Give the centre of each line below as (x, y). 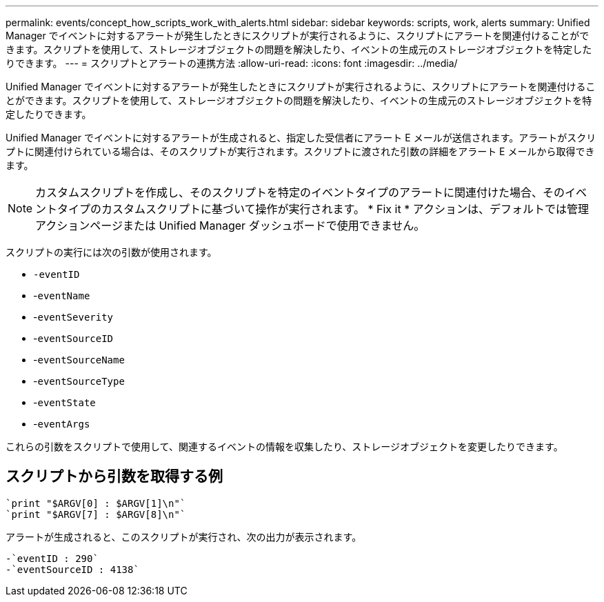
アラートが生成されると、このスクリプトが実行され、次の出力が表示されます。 (184, 536)
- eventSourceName (79, 360)
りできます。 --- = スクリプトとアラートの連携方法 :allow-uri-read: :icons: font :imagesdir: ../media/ (232, 63)
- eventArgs (62, 424)
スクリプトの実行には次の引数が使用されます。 (111, 252)
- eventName (62, 295)
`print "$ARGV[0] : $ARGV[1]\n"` (96, 503)
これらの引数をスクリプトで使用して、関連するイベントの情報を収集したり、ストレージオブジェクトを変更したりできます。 (284, 447)
